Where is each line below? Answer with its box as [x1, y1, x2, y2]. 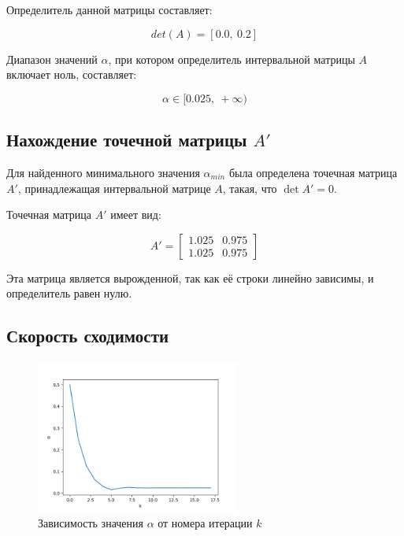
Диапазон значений [6, 50, 98, 67]
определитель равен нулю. [6, 285, 132, 301]
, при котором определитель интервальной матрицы [108, 50, 355, 67]
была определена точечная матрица [228, 164, 398, 180]
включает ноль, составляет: [6, 66, 137, 83]
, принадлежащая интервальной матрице [17, 179, 211, 196]
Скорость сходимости [6, 323, 169, 348]
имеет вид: [110, 206, 161, 223]
